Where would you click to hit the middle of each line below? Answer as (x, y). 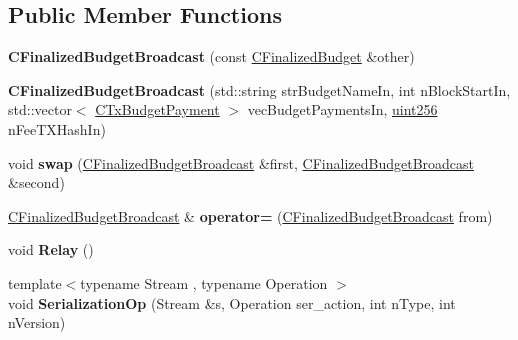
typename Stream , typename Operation (204, 282)
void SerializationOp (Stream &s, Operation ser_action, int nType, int (232, 302)
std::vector (40, 109)
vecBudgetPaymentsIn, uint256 (342, 109)
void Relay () (51, 249)
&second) (36, 182)
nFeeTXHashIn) (57, 128)
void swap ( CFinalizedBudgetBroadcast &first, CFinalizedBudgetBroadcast (241, 162)
